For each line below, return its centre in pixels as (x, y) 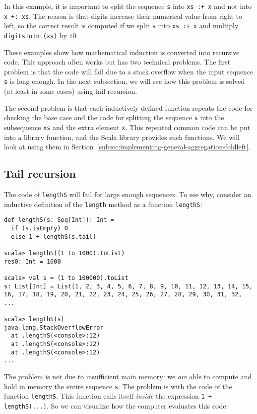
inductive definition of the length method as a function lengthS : (103, 204)
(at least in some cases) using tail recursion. (71, 91)
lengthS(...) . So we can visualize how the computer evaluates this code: (116, 405)
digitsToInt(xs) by (35, 35)
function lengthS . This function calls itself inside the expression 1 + (108, 396)
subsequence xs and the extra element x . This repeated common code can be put (127, 127)
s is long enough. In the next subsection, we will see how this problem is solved (125, 81)
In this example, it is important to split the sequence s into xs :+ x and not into (128, 6)
